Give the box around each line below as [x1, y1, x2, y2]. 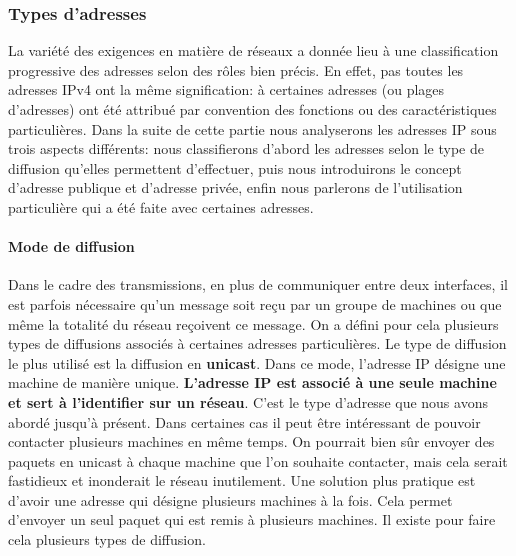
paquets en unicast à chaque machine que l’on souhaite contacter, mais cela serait [8, 450, 508, 471]
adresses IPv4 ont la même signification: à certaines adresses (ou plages [8, 79, 445, 100]
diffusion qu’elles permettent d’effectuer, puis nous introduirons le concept [8, 157, 462, 178]
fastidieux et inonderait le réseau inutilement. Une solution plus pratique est [8, 470, 476, 491]
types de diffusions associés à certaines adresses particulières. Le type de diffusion [8, 333, 507, 354]
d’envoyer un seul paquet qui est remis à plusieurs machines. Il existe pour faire [8, 509, 496, 530]
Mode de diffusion [8, 236, 135, 257]
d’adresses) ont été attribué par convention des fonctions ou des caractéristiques [8, 99, 497, 119]
